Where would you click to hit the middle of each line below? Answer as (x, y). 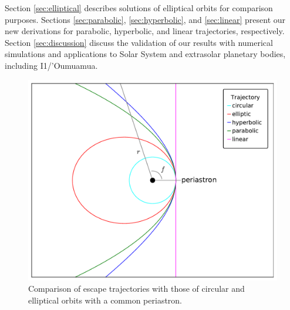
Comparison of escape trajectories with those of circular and (136, 289)
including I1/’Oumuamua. (51, 65)
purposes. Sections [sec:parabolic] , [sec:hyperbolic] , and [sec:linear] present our (145, 19)
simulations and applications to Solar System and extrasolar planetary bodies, (145, 54)
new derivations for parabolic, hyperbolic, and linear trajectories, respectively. (145, 31)
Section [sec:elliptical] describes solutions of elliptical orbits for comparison (139, 8)
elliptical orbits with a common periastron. (105, 300)
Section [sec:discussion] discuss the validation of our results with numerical (139, 42)
